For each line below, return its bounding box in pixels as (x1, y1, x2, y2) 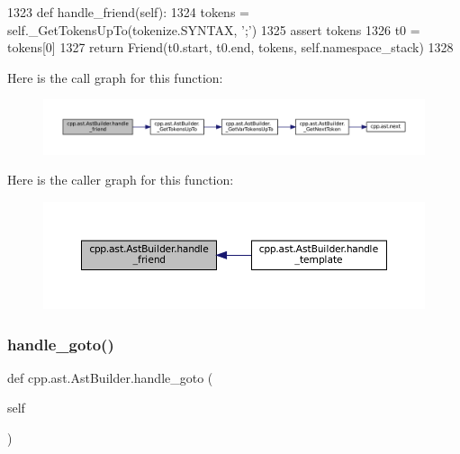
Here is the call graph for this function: (7, 68, 223, 86)
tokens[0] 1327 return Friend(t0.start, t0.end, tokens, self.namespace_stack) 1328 (7, 38, 454, 57)
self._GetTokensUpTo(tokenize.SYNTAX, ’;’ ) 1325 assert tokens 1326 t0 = (7, 20, 420, 39)
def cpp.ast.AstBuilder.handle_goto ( (7, 368, 213, 386)
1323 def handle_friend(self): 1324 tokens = (7, 3, 249, 21)
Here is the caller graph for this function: (7, 170, 234, 189)
